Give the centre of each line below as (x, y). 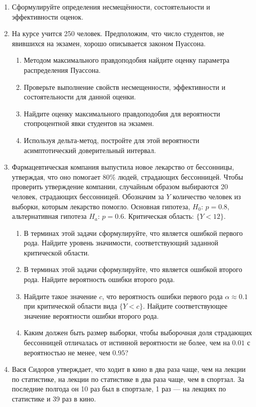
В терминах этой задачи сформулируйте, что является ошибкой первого (133, 233)
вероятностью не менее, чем (67, 352)
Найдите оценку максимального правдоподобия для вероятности (122, 113)
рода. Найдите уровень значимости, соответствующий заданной (121, 243)
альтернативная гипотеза (49, 216)
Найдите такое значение (60, 296)
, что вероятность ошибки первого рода (162, 296)
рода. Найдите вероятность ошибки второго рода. (99, 279)
